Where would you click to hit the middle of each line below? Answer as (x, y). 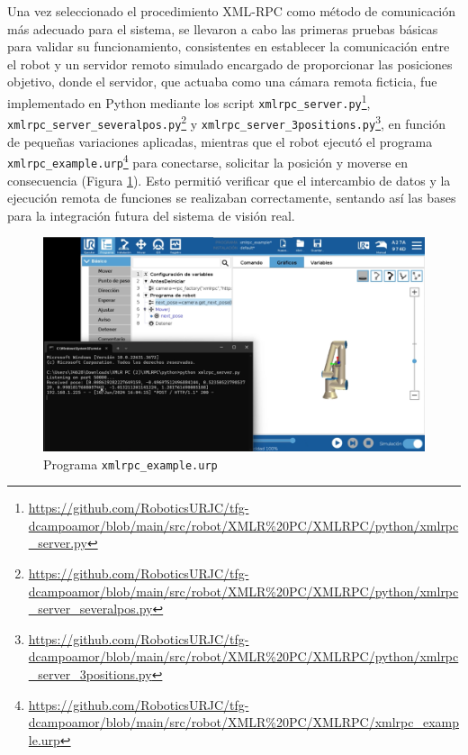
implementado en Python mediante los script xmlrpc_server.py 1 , (189, 101)
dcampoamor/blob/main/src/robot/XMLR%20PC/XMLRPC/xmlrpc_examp (244, 722)
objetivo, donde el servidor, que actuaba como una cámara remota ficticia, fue (222, 82)
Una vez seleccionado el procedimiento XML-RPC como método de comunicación (232, 11)
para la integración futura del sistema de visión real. (151, 215)
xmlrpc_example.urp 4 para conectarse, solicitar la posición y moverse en (208, 161)
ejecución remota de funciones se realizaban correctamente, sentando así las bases (232, 198)
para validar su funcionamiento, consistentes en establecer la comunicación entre (229, 46)
